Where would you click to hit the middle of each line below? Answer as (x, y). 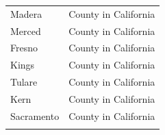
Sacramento (35, 115)
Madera (26, 13)
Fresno (24, 48)
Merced (26, 30)
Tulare (24, 82)
